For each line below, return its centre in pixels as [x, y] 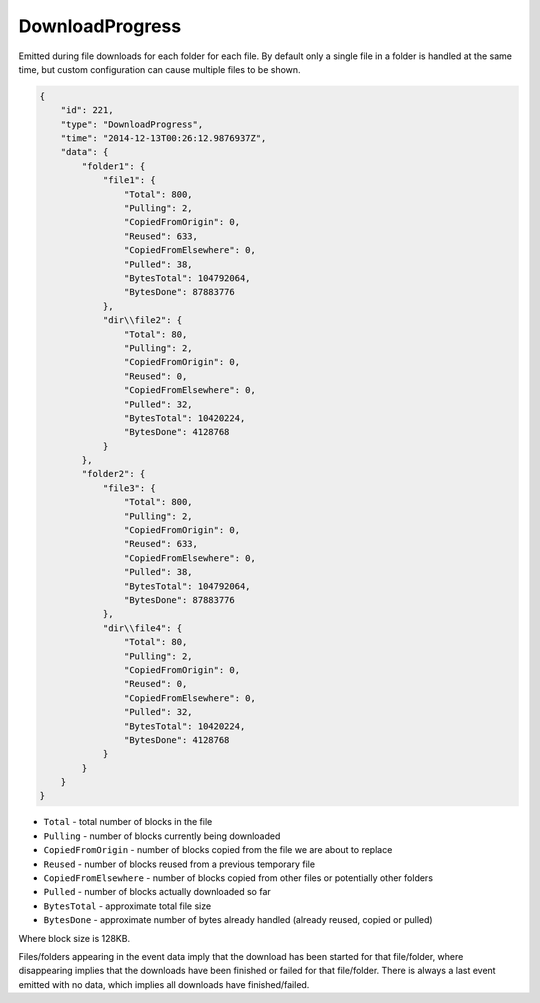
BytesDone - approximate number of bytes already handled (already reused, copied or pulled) [238, 920]
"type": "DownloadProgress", [132, 124]
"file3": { [129, 488]
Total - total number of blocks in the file [128, 822]
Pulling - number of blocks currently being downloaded [162, 836]
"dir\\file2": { [142, 320]
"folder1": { [113, 166]
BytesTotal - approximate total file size [127, 906]
